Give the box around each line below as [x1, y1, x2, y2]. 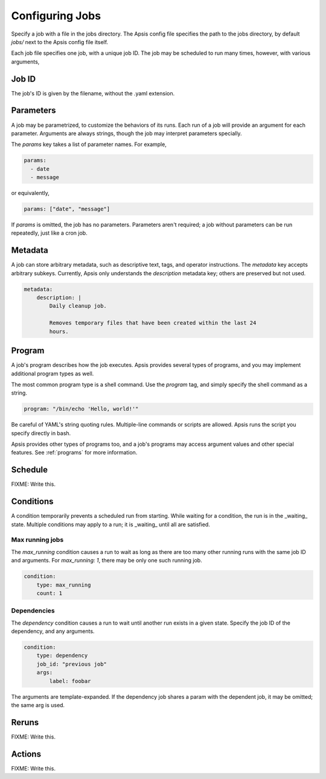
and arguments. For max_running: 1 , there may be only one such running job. [11, 557, 202, 564]
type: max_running [36, 581, 91, 588]
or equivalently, [11, 189, 50, 197]
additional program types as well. [11, 370, 94, 377]
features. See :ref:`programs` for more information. [11, 449, 138, 456]
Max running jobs [11, 536, 64, 544]
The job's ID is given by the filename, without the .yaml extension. [11, 89, 175, 97]
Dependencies [11, 606, 56, 615]
